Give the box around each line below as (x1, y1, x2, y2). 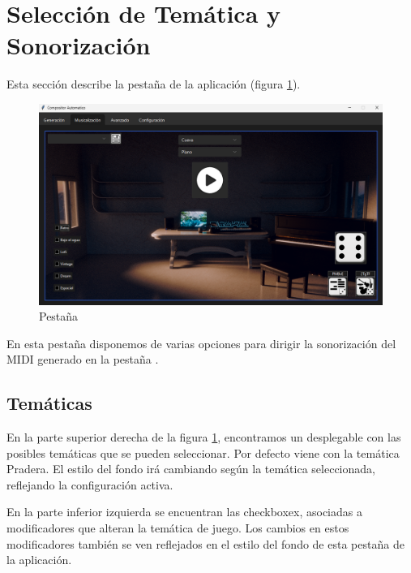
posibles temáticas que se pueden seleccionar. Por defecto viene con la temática (6, 444, 400, 461)
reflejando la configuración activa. (6, 476, 173, 493)
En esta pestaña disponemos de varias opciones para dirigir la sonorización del (6, 334, 396, 351)
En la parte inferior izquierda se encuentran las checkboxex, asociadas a (6, 503, 362, 520)
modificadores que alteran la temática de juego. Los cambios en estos (6, 519, 349, 536)
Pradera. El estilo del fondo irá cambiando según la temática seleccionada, (6, 460, 375, 477)
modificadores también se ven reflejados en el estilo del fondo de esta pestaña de (6, 535, 405, 552)
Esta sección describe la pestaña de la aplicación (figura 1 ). (6, 75, 301, 93)
